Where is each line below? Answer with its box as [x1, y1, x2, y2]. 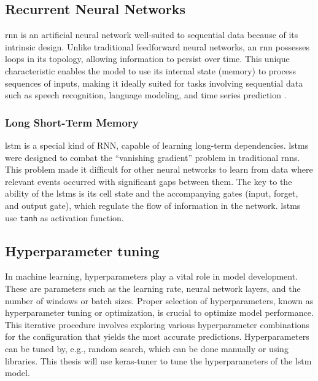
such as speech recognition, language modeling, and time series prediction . [5, 88, 287, 101]
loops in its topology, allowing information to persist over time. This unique [5, 52, 290, 65]
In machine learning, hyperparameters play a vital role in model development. [5, 270, 298, 283]
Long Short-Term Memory [5, 114, 139, 130]
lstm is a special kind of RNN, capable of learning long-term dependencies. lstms [5, 138, 309, 151]
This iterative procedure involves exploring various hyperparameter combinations [5, 318, 310, 331]
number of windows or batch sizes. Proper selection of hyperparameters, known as [5, 294, 314, 307]
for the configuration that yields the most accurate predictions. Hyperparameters [5, 330, 309, 343]
